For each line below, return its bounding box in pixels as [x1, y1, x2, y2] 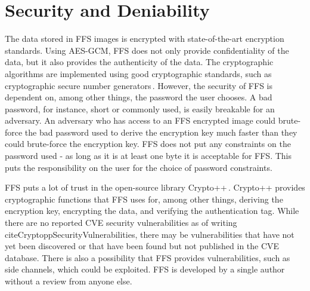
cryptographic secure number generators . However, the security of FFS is [5, 79, 272, 91]
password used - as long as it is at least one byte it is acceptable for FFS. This [5, 149, 292, 162]
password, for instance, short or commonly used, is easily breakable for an [5, 102, 275, 115]
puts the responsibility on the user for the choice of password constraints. [5, 161, 272, 173]
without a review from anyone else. [5, 275, 132, 287]
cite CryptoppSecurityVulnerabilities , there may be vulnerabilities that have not [5, 228, 294, 240]
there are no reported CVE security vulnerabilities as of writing [5, 216, 237, 229]
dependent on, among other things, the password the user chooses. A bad [5, 91, 272, 103]
